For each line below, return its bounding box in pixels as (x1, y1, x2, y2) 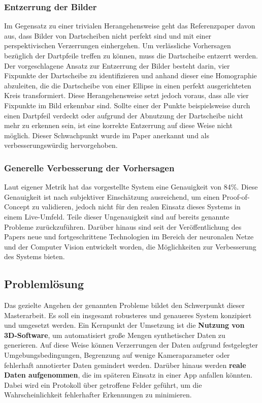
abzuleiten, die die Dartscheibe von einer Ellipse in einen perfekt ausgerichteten (4, 80, 251, 90)
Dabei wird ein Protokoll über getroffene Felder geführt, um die (4, 379, 202, 390)
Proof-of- (222, 191, 250, 202)
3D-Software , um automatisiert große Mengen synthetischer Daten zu (4, 329, 225, 340)
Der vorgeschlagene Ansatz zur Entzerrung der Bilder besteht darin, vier (4, 60, 230, 71)
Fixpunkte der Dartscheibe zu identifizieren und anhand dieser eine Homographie (4, 70, 257, 81)
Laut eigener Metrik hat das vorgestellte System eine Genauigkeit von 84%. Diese (4, 181, 258, 192)
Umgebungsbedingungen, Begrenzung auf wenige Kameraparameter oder (4, 350, 230, 360)
